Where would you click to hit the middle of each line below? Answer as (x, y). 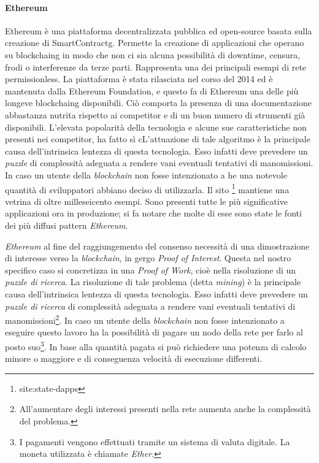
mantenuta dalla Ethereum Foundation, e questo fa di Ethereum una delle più (152, 90)
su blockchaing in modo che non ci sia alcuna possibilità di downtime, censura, (153, 54)
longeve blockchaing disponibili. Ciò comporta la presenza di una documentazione (159, 103)
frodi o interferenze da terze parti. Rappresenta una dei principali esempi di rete (156, 67)
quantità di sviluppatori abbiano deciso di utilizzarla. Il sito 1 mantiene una (147, 188)
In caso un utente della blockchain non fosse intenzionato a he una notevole (146, 174)
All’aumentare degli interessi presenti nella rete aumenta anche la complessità (165, 409)
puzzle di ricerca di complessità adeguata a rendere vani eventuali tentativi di (150, 306)
